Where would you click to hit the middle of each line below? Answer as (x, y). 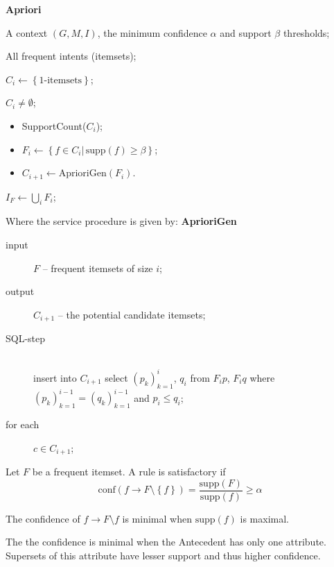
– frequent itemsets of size (98, 268)
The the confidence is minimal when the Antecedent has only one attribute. (166, 542)
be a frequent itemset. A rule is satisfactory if (129, 472)
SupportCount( (54, 125)
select (116, 377)
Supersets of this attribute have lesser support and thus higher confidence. (163, 555)
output (20, 291)
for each (23, 424)
